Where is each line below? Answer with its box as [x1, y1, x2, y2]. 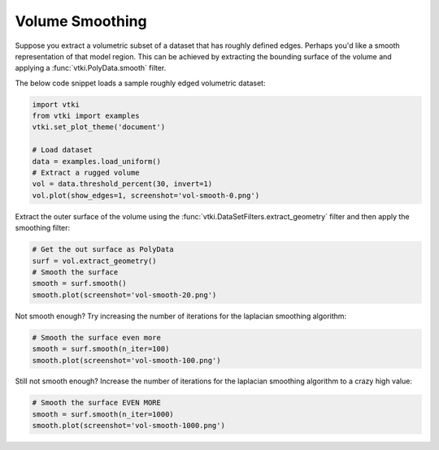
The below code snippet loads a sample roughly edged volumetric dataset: [15, 78, 266, 88]
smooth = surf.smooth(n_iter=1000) [32, 409, 174, 418]
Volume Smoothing [15, 12, 147, 30]
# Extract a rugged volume [32, 168, 140, 178]
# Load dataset [32, 145, 93, 154]
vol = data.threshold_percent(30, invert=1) [32, 180, 213, 188]
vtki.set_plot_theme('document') [32, 123, 166, 132]
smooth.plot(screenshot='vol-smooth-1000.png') [32, 421, 225, 431]
